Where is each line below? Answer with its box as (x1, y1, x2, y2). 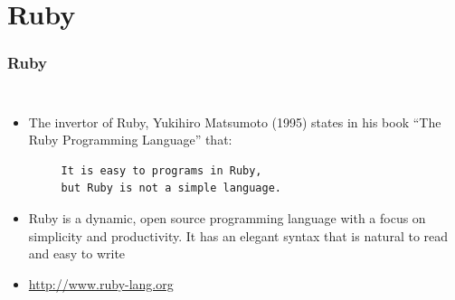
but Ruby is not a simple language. (61, 182, 281, 195)
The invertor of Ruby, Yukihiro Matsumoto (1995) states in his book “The (28, 112, 441, 131)
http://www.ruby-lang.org (28, 274, 174, 293)
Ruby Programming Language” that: (28, 130, 232, 149)
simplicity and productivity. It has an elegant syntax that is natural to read (28, 226, 449, 245)
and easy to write (28, 244, 126, 263)
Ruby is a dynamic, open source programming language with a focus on (28, 208, 426, 227)
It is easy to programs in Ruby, (61, 164, 262, 177)
